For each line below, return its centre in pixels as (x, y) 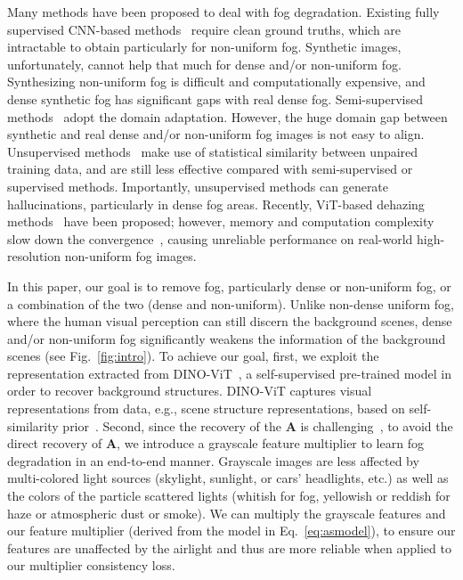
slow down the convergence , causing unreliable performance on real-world (210, 238)
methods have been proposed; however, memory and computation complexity (221, 221)
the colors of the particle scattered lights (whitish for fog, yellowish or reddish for (229, 496)
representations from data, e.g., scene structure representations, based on (206, 408)
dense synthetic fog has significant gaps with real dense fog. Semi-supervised (215, 98)
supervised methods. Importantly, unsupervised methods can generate (198, 186)
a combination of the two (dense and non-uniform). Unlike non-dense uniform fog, (231, 303)
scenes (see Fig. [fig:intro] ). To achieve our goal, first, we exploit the (193, 356)
